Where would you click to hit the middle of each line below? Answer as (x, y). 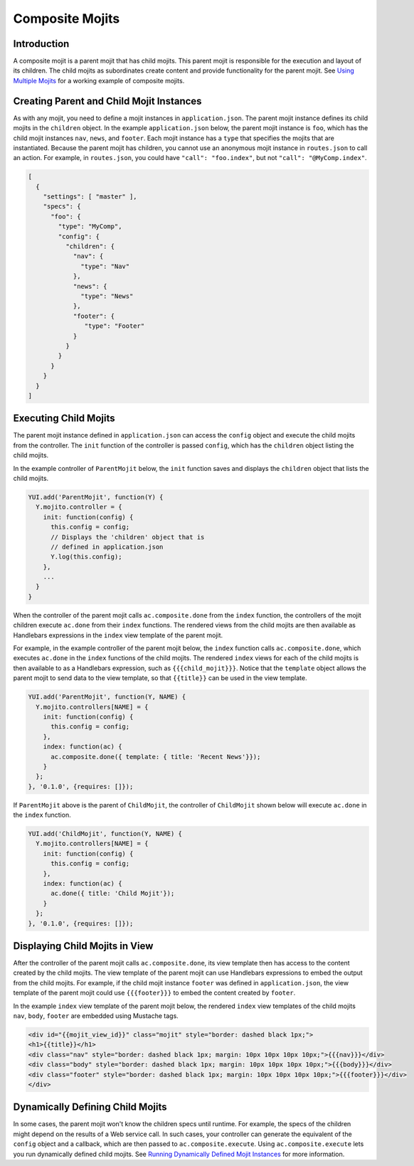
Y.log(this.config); (86, 557)
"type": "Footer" (115, 326)
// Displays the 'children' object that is (128, 537)
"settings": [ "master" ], (90, 197)
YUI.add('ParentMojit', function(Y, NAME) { (107, 697)
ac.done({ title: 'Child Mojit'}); (113, 894)
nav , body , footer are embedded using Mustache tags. (96, 1016)
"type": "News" (107, 296)
